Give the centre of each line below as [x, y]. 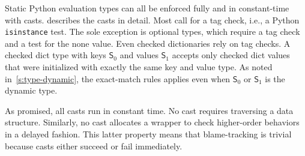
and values [139, 55]
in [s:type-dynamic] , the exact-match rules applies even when [118, 78]
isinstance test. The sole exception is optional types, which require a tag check [152, 31]
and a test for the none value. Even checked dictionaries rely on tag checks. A [148, 43]
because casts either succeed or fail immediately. [94, 145]
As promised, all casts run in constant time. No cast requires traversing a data [149, 110]
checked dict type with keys [56, 55]
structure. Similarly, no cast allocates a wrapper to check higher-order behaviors [152, 122]
